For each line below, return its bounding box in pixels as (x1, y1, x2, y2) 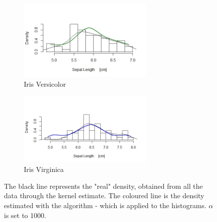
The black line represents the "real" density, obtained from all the (4, 180, 203, 191)
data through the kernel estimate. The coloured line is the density (4, 190, 205, 201)
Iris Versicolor (24, 78, 66, 89)
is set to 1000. (4, 210, 46, 220)
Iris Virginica (24, 164, 64, 174)
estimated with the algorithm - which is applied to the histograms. (4, 200, 207, 210)
